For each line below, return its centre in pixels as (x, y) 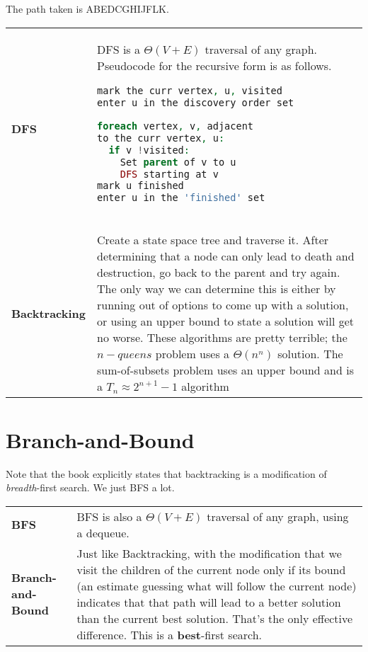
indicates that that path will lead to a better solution (209, 602)
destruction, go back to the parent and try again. (219, 273)
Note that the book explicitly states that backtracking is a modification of (166, 473)
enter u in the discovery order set (196, 102)
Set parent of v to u (178, 162)
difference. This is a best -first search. (169, 634)
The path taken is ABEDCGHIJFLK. (87, 8)
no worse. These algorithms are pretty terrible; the (222, 338)
